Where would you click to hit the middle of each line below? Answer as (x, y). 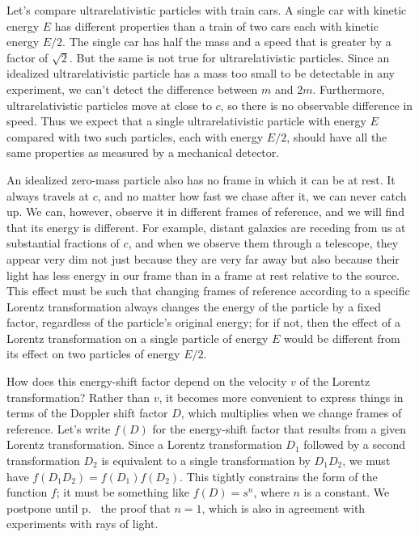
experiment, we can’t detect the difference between (132, 89)
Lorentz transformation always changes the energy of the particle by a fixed (194, 306)
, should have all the (337, 136)
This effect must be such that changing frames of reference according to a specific (208, 291)
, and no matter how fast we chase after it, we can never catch (252, 195)
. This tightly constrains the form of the (279, 476)
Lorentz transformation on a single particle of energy (138, 338)
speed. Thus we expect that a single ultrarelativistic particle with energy (186, 121)
